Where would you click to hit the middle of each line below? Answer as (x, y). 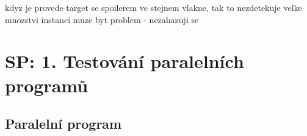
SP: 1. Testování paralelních (125, 61)
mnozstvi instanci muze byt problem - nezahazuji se (102, 19)
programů (47, 85)
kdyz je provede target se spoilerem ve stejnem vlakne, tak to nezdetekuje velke (153, 7)
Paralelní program (63, 124)
